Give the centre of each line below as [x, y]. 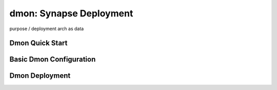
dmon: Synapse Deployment [71, 13]
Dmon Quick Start [38, 43]
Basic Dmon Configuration [53, 60]
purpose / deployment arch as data [47, 29]
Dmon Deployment [40, 76]
